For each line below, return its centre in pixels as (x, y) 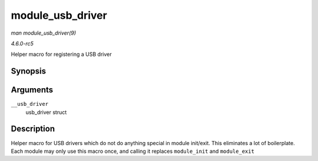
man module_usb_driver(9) (44, 33)
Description (33, 129)
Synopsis (29, 71)
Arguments (32, 90)
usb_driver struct (46, 112)
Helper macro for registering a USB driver (61, 54)
